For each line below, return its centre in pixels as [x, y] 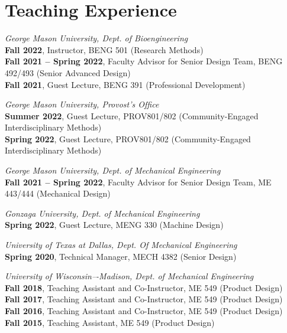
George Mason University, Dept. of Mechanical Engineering [113, 170]
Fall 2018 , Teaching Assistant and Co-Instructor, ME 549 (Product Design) [144, 287]
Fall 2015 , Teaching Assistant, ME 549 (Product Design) [110, 322]
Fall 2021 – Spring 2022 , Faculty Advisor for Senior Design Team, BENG [144, 61]
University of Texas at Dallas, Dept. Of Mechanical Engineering [121, 245]
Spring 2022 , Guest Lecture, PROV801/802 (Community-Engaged [128, 138]
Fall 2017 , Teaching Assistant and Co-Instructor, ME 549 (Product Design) [144, 299]
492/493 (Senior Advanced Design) [68, 72]
